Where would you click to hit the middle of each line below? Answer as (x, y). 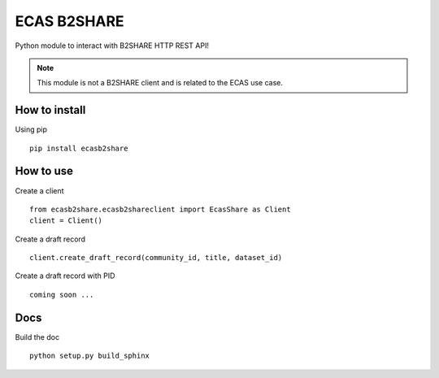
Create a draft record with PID (65, 276)
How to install (50, 110)
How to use (44, 171)
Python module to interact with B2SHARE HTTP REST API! (112, 46)
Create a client (39, 190)
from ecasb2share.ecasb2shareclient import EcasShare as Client (161, 209)
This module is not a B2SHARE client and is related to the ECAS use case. (160, 83)
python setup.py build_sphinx (90, 356)
